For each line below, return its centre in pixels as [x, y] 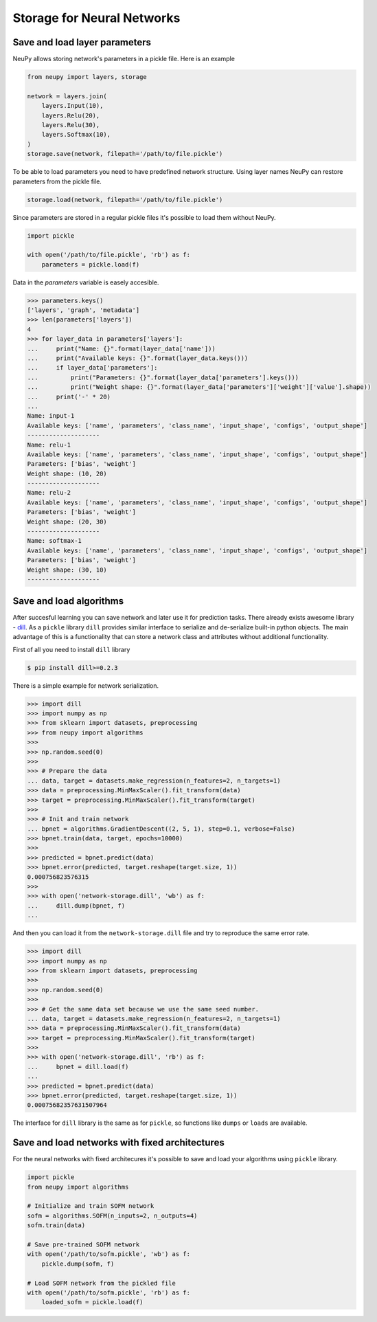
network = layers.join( [67, 96]
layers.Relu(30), [71, 125]
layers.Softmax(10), [76, 135]
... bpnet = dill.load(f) [78, 1066]
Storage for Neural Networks [96, 18]
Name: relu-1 [49, 445]
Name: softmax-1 [55, 541]
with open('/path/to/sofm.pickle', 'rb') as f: [108, 1292]
